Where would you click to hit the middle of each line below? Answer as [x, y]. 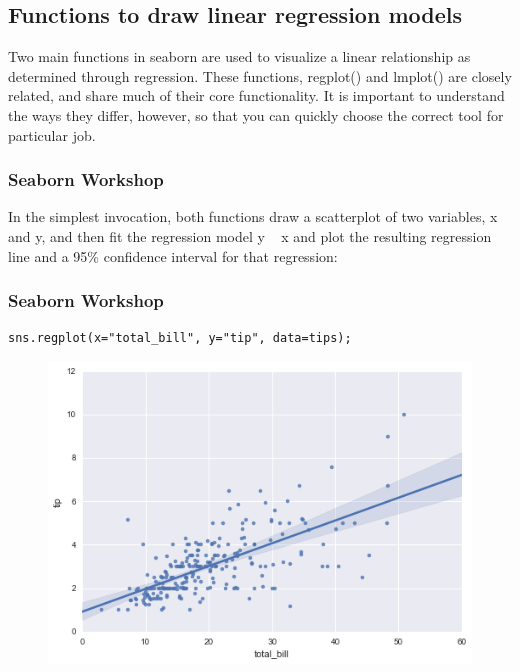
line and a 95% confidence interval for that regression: [173, 255]
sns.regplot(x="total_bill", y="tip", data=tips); [180, 338]
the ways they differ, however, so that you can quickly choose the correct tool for [256, 114]
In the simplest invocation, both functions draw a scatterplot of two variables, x [253, 216]
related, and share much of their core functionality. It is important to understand [256, 95]
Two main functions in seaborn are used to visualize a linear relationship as [239, 56]
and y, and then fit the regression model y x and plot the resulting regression [250, 235]
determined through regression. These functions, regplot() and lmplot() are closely [260, 75]
